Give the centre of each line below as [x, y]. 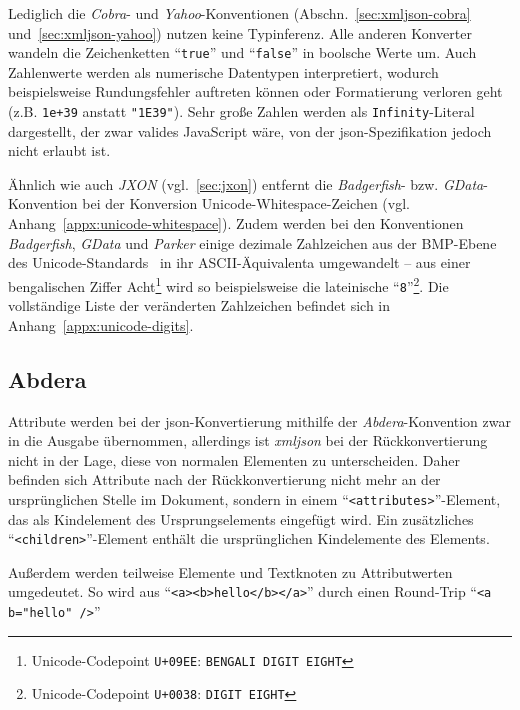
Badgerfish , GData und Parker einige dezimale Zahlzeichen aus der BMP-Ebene [252, 242]
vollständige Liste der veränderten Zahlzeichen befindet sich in [199, 305]
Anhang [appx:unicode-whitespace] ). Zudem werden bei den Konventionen [236, 223]
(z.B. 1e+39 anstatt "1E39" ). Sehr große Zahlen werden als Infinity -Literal [241, 111]
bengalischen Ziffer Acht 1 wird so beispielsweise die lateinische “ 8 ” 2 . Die [228, 284]
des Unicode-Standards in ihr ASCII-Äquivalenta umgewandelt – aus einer [239, 262]
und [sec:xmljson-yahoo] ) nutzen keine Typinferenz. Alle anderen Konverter [240, 32]
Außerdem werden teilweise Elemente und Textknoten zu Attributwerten [230, 571]
